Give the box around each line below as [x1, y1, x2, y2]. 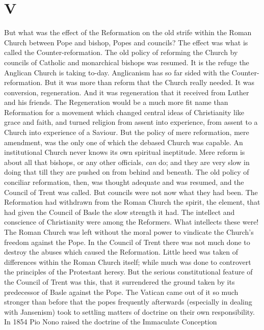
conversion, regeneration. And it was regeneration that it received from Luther [4, 87, 249, 97]
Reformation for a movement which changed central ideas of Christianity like [4, 106, 245, 117]
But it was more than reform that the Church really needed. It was [44, 77, 254, 88]
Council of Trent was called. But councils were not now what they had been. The [4, 186, 258, 197]
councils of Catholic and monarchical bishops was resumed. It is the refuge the [4, 57, 249, 67]
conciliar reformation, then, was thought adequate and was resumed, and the [4, 177, 244, 187]
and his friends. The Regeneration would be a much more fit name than [4, 97, 228, 107]
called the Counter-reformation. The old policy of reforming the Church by [4, 47, 238, 58]
